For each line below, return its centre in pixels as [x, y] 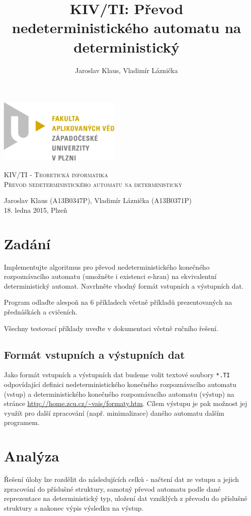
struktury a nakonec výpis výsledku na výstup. [74, 507]
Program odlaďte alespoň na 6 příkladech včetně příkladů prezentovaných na [118, 302]
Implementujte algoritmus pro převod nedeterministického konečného [107, 267]
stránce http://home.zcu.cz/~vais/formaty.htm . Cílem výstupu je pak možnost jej [126, 403]
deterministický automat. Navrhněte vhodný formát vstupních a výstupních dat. [124, 286]
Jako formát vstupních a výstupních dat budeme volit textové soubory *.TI [117, 375]
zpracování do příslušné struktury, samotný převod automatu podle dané [112, 488]
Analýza [32, 456]
